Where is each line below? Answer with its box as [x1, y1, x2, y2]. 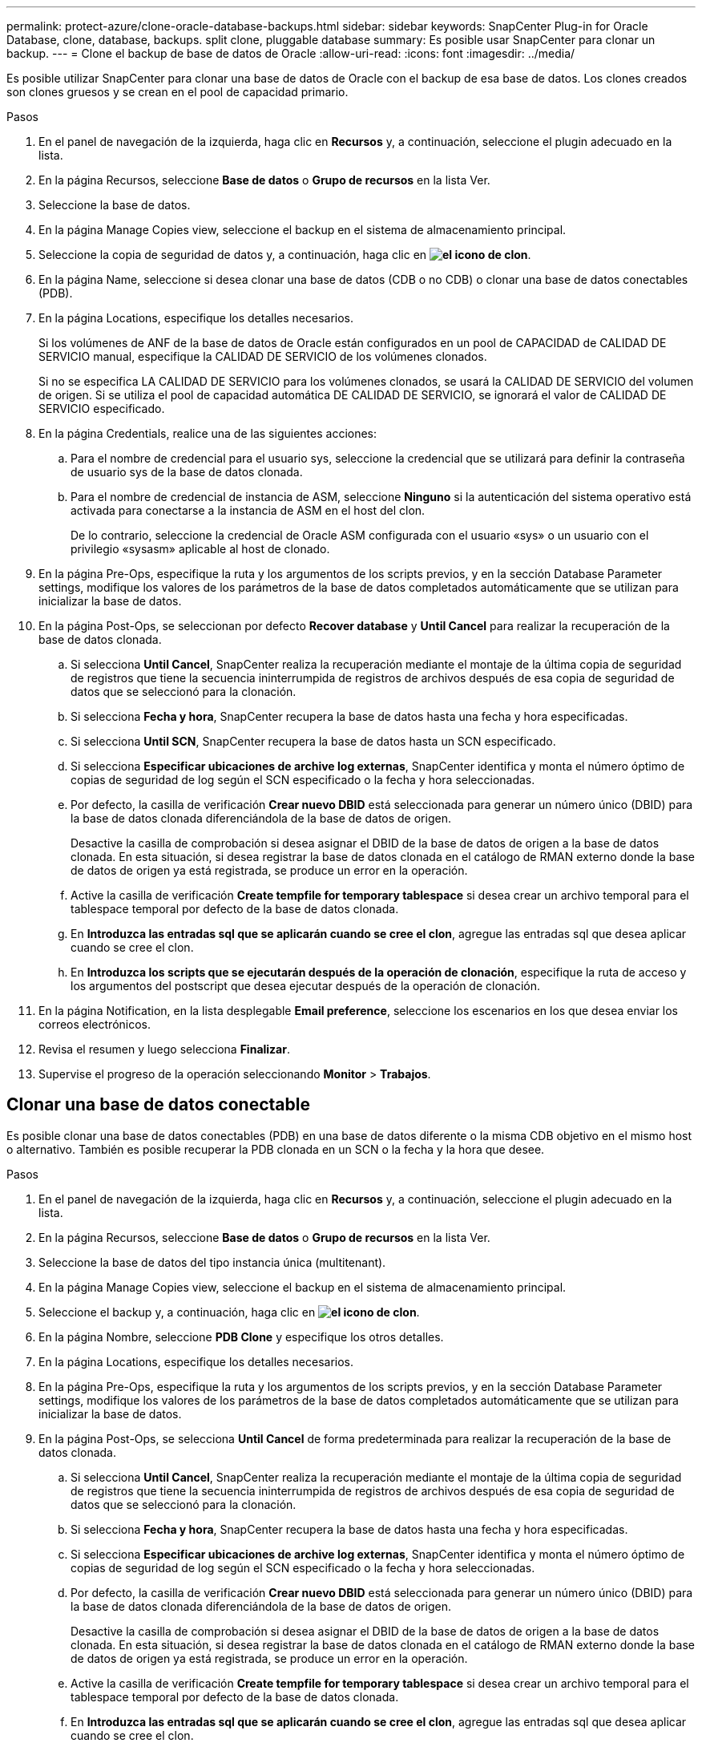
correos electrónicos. [38, 1017, 151, 1031]
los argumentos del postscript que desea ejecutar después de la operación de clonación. [71, 979, 541, 993]
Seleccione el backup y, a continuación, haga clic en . [38, 1304, 420, 1319]
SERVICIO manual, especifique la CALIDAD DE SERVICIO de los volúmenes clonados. [38, 350, 487, 363]
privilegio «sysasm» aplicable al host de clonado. [71, 542, 330, 556]
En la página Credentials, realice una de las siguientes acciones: [38, 427, 377, 440]
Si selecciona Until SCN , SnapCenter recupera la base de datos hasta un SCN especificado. [71, 734, 556, 748]
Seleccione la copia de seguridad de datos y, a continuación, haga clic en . [38, 248, 531, 261]
